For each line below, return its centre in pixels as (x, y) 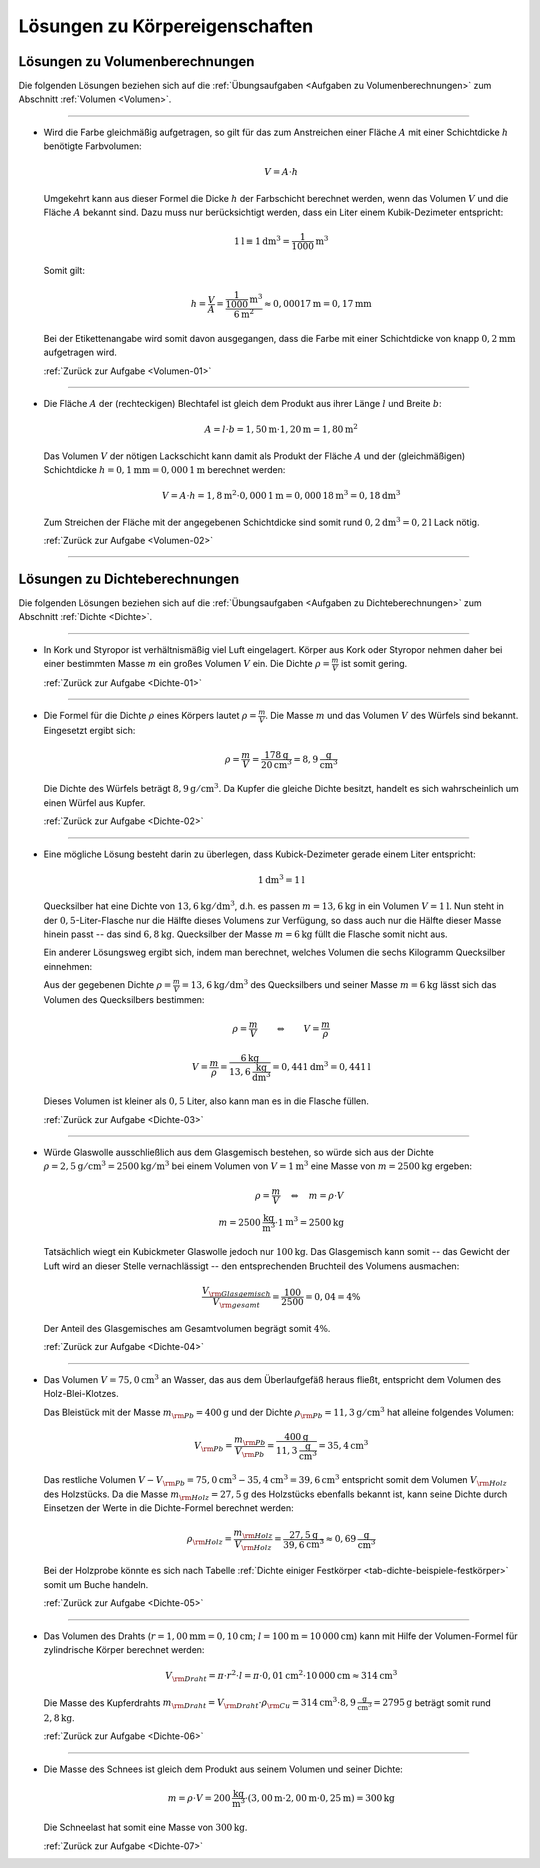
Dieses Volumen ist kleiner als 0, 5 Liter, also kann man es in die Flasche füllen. (206, 1101)
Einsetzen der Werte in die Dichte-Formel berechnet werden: (168, 1507)
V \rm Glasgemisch (236, 1292)
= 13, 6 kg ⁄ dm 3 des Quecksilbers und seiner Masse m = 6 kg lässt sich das (339, 984)
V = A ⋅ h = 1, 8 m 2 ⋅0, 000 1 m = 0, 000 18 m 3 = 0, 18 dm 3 (281, 495)
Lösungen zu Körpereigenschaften (166, 26)
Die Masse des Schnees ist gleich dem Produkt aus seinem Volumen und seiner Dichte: (223, 1769)
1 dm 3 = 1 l (281, 879)
